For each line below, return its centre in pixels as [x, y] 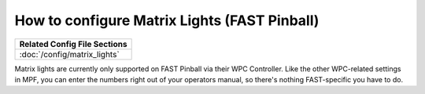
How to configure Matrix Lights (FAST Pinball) [167, 20]
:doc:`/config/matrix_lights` [69, 54]
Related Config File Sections [73, 44]
